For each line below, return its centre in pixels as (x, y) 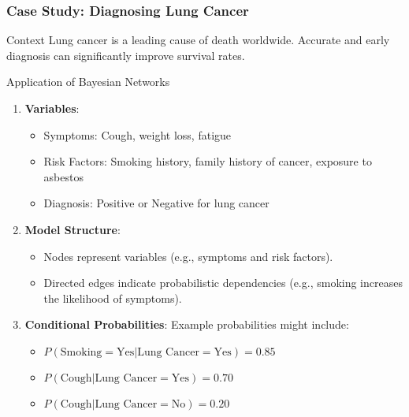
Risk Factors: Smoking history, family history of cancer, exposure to (208, 161)
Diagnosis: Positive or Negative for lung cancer (156, 203)
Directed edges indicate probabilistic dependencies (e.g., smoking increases (223, 283)
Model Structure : (73, 229)
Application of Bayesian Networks (88, 82)
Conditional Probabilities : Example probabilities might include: (187, 324)
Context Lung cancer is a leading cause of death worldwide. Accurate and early (198, 40)
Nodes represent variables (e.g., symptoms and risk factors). (188, 256)
